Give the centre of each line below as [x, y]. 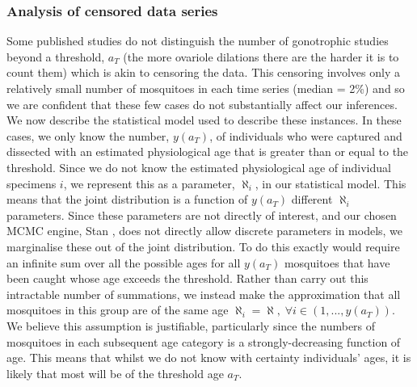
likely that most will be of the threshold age [115, 373]
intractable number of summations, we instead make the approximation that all [204, 294]
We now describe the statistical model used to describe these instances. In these [204, 120]
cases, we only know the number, [88, 135]
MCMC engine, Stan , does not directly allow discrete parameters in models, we [205, 231]
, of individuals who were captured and [306, 135]
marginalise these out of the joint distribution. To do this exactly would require [203, 246]
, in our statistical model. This [331, 183]
